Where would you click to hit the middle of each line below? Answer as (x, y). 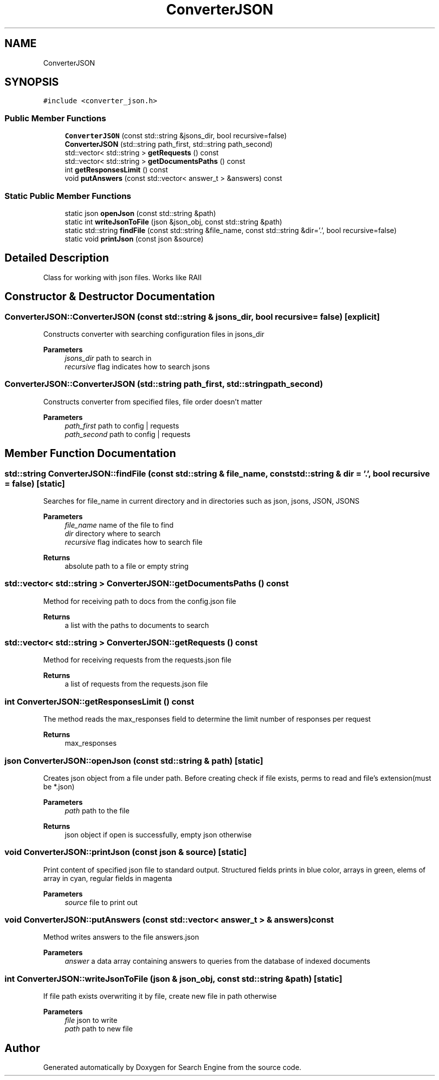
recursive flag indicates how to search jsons (137, 367)
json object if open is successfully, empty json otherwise (158, 834)
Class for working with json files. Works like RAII (122, 277)
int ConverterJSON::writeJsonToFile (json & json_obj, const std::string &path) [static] (173, 979)
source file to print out (101, 902)
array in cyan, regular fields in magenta (108, 878)
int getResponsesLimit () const (116, 170)
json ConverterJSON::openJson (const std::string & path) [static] (134, 761)
